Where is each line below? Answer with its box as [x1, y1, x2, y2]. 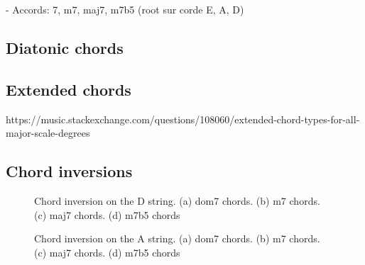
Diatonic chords [6, 36, 124, 58]
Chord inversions [6, 160, 133, 182]
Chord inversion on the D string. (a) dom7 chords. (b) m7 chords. [34, 193, 320, 208]
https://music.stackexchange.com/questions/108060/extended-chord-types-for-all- [6, 111, 360, 126]
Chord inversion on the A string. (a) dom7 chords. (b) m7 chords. [34, 231, 320, 246]
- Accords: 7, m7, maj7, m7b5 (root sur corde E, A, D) [6, 2, 244, 16]
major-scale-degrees [6, 125, 90, 140]
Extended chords [6, 78, 131, 100]
